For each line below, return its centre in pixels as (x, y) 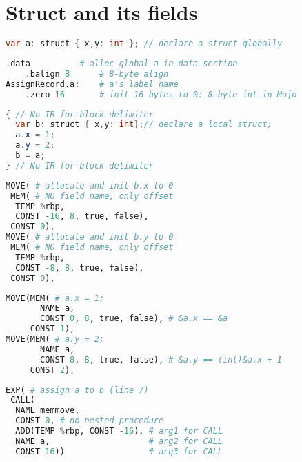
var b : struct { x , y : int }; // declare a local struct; (144, 125)
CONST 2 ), (52, 370)
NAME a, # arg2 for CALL (119, 441)
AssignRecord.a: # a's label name (92, 84)
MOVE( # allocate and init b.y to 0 (90, 237)
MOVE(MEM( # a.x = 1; (55, 298)
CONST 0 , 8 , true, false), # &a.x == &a (134, 319)
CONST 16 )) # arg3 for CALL (119, 451)
